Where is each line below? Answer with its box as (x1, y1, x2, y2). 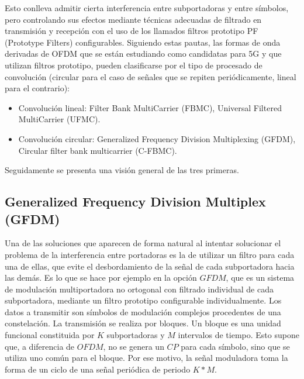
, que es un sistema (226, 271, 295, 284)
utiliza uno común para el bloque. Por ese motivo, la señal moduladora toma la (5, 352, 288, 364)
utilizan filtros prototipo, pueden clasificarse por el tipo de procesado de (5, 58, 262, 71)
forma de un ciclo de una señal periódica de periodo (5, 363, 191, 375)
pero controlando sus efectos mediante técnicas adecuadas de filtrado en (5, 13, 262, 25)
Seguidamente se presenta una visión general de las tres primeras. (5, 164, 239, 176)
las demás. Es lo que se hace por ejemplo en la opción (5, 271, 197, 284)
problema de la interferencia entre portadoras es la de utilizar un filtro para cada (5, 248, 295, 260)
